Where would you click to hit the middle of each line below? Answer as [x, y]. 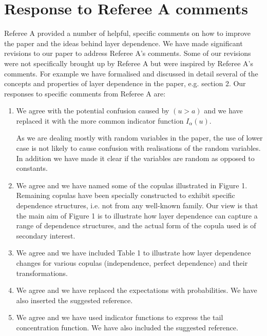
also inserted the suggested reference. [74, 300]
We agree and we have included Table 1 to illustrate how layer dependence [133, 253]
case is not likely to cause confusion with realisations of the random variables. [138, 148]
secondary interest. [46, 235]
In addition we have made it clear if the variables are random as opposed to [135, 158]
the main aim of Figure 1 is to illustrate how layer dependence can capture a [137, 215]
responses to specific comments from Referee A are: [85, 93]
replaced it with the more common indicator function [100, 120]
